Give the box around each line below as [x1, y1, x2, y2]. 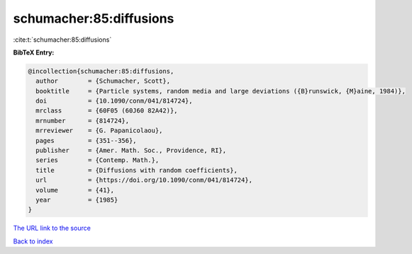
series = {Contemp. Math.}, [35, 156, 160, 164]
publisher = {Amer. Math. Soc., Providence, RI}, [35, 146, 227, 155]
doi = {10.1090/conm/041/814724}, [35, 97, 193, 105]
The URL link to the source [13, 224, 91, 233]
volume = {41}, [35, 186, 115, 194]
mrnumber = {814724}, [35, 117, 130, 125]
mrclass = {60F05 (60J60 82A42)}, [35, 107, 178, 115]
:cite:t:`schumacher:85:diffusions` [13, 35, 112, 44]
